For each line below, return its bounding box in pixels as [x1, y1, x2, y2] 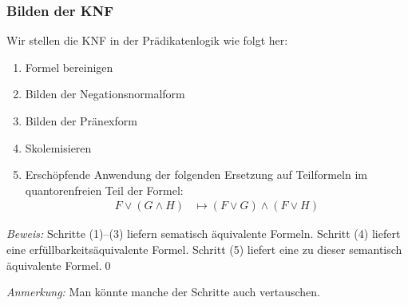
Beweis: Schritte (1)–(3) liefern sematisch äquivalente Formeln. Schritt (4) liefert [6, 225, 401, 242]
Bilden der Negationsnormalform [25, 85, 185, 102]
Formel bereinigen [25, 58, 113, 75]
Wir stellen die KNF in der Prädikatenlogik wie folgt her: [6, 32, 288, 49]
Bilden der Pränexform [25, 113, 137, 129]
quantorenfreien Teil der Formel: [25, 181, 184, 198]
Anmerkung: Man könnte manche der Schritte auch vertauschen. [6, 283, 320, 300]
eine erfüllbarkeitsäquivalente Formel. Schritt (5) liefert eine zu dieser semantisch [6, 241, 402, 257]
